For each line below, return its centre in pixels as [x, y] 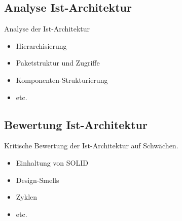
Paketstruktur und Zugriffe [58, 63]
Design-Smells [38, 180]
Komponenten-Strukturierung [62, 80]
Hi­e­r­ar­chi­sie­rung [41, 45]
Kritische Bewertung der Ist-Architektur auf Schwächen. [91, 146]
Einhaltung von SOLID [52, 162]
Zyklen [27, 197]
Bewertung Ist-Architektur [76, 124]
